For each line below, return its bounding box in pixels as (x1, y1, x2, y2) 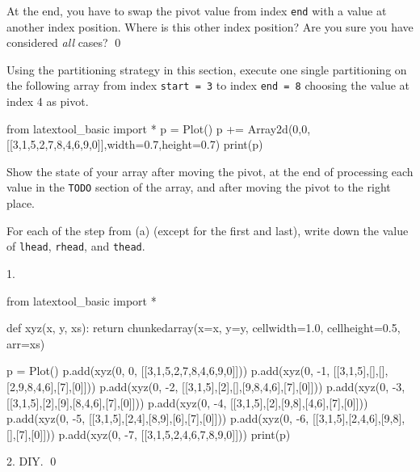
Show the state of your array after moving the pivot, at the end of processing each (6, 162, 414, 179)
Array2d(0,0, (247, 120, 311, 137)
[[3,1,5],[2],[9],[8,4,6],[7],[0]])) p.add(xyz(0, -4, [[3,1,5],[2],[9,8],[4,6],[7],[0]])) (6, 394, 368, 411)
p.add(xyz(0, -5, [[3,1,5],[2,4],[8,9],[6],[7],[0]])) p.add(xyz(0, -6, (6, 410, 309, 427)
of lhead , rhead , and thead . (6, 238, 145, 255)
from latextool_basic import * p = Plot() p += (6, 120, 244, 137)
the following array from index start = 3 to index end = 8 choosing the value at (6, 77, 409, 94)
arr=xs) (6, 335, 45, 352)
